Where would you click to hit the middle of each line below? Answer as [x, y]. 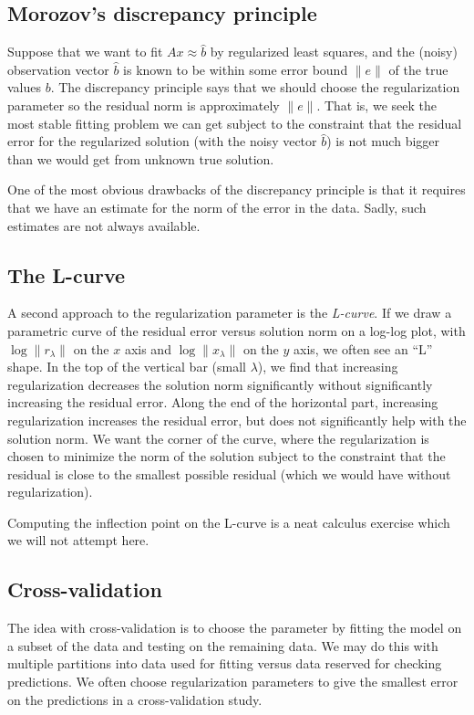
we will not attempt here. [78, 540]
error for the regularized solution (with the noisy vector [162, 141]
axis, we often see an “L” [363, 348]
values [25, 87]
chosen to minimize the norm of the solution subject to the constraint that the [227, 456]
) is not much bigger [383, 141]
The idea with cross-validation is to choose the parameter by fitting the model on [235, 628]
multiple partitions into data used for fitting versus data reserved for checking [225, 663]
